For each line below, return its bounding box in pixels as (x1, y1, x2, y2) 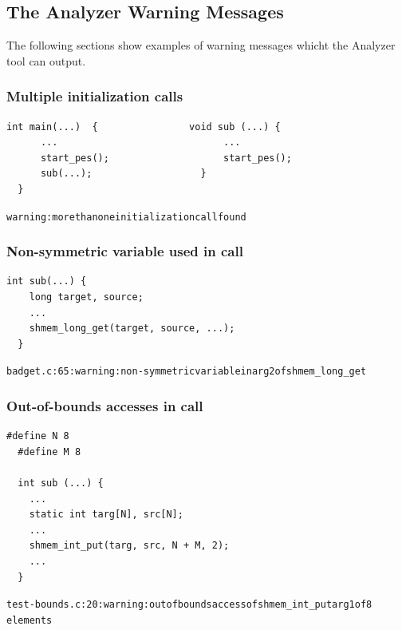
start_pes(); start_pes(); (40, 152, 292, 164)
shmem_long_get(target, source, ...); (29, 323, 235, 335)
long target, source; (29, 291, 144, 303)
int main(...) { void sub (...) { (6, 121, 281, 133)
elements (6, 614, 53, 626)
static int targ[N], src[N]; (29, 509, 183, 521)
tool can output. (6, 52, 86, 69)
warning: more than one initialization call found (6, 211, 246, 223)
